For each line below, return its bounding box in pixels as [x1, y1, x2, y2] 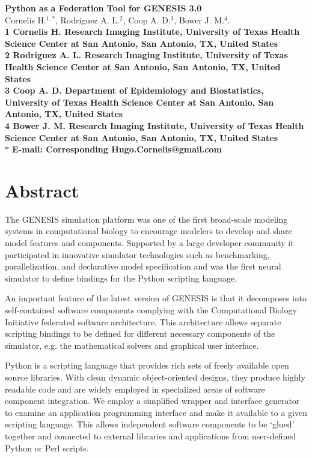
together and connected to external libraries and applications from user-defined [5, 429, 296, 442]
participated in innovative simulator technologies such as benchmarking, [5, 248, 270, 261]
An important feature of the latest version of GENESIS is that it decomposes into [5, 292, 307, 304]
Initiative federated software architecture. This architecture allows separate [5, 315, 281, 328]
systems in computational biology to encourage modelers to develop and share [5, 224, 292, 237]
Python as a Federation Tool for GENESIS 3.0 [5, 2, 202, 14]
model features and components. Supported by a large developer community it [5, 237, 294, 249]
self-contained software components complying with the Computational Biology [5, 304, 297, 316]
